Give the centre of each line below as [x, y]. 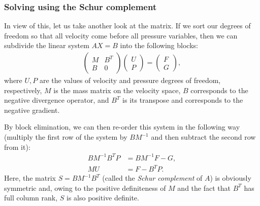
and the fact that [204, 188]
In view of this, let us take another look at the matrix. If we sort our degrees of [127, 26]
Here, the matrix [30, 178]
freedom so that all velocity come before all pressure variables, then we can [121, 35]
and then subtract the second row [203, 137]
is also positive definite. [103, 198]
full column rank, [31, 198]
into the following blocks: [159, 45]
